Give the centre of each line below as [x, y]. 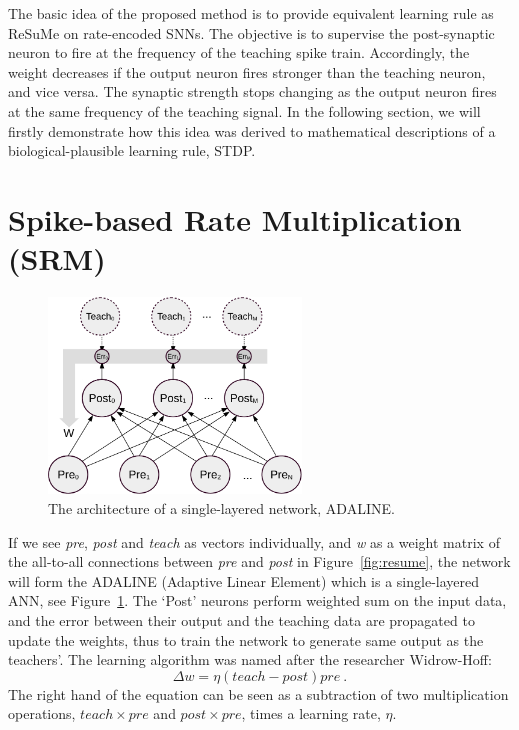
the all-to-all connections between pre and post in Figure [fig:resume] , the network [259, 561]
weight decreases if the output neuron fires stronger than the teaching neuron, [247, 71]
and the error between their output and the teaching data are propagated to [241, 620]
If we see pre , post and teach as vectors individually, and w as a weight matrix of [254, 541]
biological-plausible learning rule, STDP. [132, 150]
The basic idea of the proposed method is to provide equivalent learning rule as [251, 13]
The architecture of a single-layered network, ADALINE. [221, 508]
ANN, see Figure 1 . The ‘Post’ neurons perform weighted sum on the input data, [257, 600]
